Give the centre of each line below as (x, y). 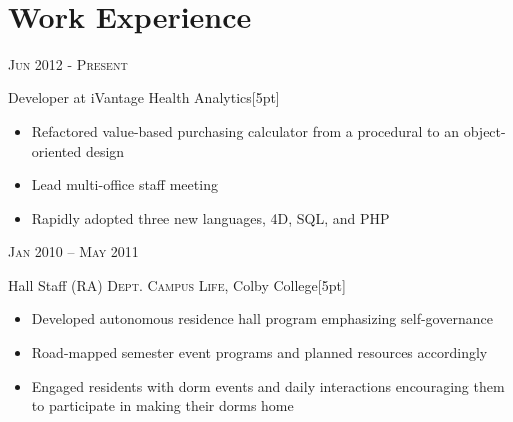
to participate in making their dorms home (162, 405)
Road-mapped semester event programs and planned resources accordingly (259, 352)
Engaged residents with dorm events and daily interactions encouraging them (268, 385)
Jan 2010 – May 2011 (73, 251)
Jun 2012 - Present (68, 63)
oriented (56, 150)
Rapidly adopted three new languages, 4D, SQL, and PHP (210, 217)
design (105, 150)
